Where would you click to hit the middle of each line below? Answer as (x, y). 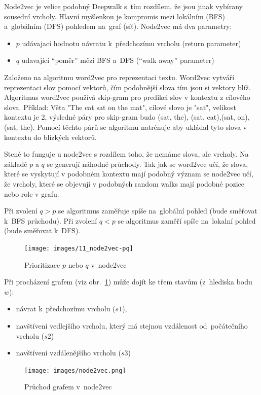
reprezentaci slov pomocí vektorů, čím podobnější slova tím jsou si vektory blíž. (127, 87)
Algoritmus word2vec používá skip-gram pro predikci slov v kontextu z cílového (127, 97)
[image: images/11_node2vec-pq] (79, 248)
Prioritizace (42, 264)
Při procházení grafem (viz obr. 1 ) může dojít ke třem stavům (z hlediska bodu (128, 282)
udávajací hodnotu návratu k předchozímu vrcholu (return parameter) (132, 43)
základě (16, 164)
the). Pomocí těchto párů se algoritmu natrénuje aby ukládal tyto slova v (134, 127)
